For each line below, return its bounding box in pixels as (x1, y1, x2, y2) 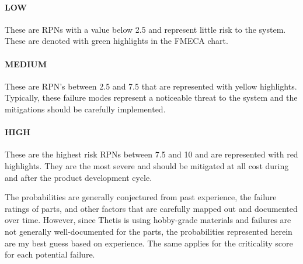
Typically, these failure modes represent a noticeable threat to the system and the (5, 91, 298, 104)
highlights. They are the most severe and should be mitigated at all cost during (5, 159, 289, 172)
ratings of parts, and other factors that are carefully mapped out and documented (5, 202, 298, 214)
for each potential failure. (5, 248, 95, 260)
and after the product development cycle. (5, 171, 152, 183)
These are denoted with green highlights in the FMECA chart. (5, 35, 228, 47)
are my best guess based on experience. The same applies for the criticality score (5, 236, 293, 249)
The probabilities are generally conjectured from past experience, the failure (5, 191, 277, 203)
